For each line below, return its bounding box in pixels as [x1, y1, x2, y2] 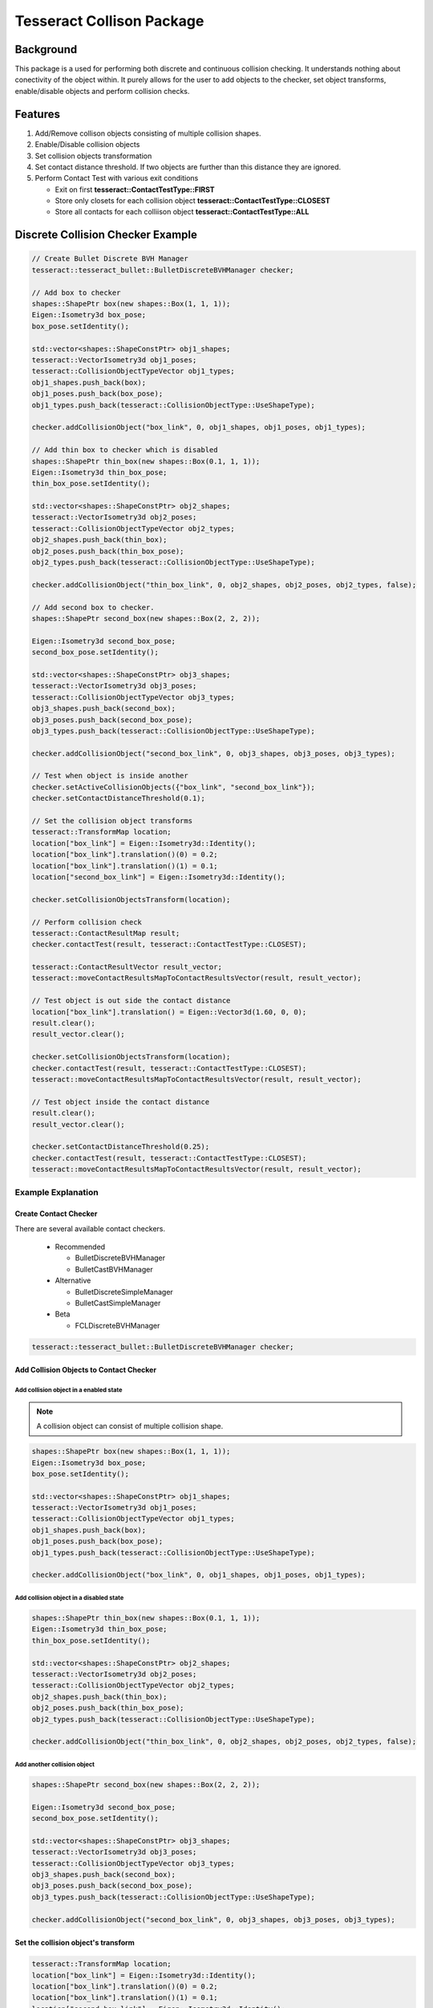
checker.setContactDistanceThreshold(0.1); [31, 794, 206, 803]
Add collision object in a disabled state [14, 1594, 124, 1602]
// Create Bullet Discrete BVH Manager [31, 254, 188, 263]
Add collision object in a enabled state [14, 1386, 123, 1394]
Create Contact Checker [14, 1209, 98, 1218]
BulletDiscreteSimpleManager [75, 1287, 174, 1296]
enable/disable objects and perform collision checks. [14, 86, 190, 96]
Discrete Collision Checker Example [14, 228, 198, 242]
